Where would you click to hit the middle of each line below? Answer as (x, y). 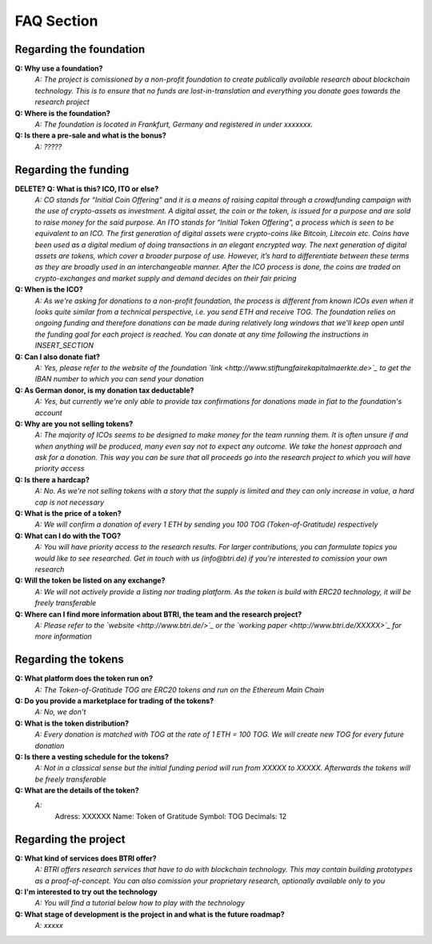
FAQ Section (56, 21)
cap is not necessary (70, 502)
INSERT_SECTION (64, 346)
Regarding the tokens (69, 660)
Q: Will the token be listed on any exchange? (90, 581)
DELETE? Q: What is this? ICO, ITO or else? (87, 189)
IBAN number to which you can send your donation (119, 379)
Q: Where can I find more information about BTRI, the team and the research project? (158, 614)
